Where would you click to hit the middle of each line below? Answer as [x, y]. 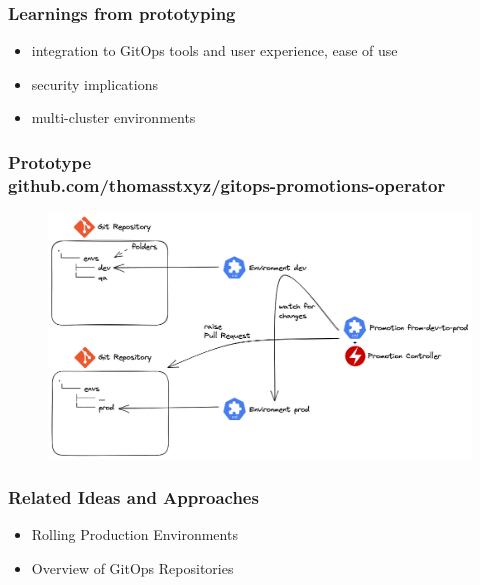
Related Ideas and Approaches [133, 497]
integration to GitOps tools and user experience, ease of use [214, 50]
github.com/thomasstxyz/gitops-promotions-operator [227, 184]
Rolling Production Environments [134, 534]
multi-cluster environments [113, 117]
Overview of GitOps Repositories [132, 568]
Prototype [50, 161]
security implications [94, 83]
